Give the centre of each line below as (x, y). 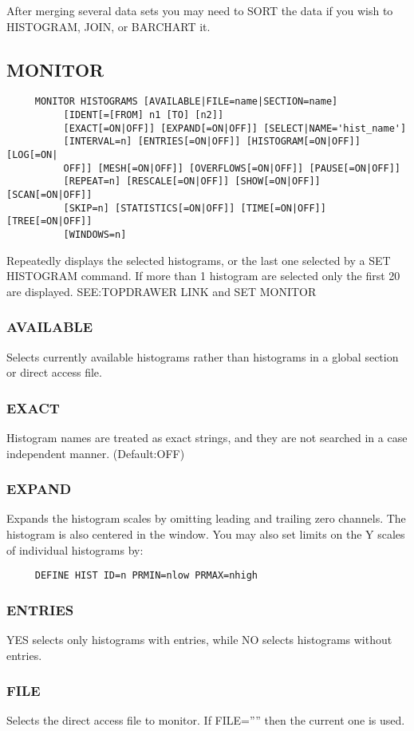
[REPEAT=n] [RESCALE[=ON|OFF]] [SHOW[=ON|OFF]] (192, 182)
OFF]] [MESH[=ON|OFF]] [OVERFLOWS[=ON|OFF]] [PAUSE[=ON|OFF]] (232, 168)
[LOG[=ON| (32, 155)
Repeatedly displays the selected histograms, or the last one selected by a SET (199, 260)
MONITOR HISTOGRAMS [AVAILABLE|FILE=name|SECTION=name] (186, 102)
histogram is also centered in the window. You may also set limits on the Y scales (206, 534)
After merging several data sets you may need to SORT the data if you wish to (200, 10)
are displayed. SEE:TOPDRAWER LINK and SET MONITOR (162, 291)
